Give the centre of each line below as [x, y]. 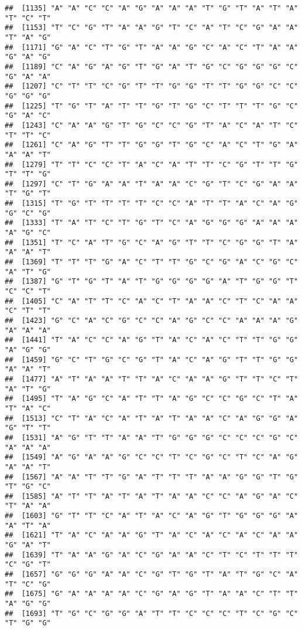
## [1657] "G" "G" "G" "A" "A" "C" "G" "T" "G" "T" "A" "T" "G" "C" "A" [152, 575]
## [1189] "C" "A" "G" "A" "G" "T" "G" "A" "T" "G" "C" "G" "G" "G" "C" [152, 67]
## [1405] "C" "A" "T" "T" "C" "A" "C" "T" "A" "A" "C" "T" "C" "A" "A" [152, 301]
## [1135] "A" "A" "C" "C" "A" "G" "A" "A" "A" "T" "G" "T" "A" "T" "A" [152, 8]
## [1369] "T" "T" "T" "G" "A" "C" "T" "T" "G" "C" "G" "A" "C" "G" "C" [152, 262]
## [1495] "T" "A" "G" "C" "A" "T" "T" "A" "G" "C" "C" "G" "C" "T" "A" [152, 399]
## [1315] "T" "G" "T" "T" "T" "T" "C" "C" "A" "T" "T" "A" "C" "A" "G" [152, 204]
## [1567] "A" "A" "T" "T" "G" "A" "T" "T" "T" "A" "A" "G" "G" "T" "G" [152, 477]
